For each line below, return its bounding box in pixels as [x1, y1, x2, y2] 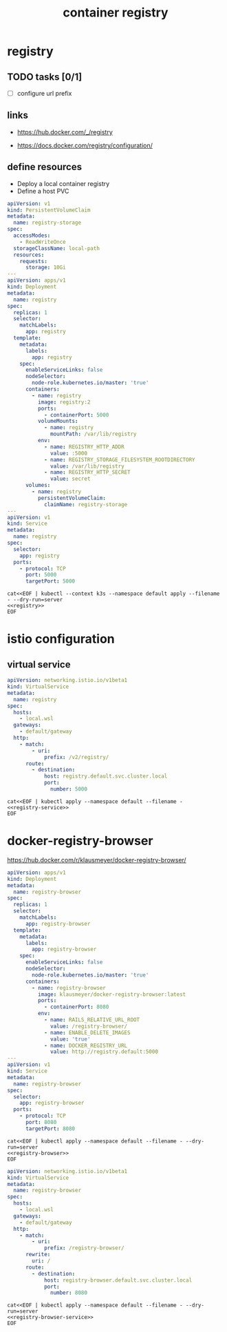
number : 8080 [50, 1289, 88, 1296]
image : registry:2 [37, 398, 91, 406]
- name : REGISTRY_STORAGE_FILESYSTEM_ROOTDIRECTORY [43, 456, 195, 463]
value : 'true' [50, 1035, 91, 1043]
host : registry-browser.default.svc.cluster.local [43, 1276, 193, 1284]
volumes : [25, 482, 51, 489]
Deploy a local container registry [17, 179, 110, 187]
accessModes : [13, 232, 51, 239]
